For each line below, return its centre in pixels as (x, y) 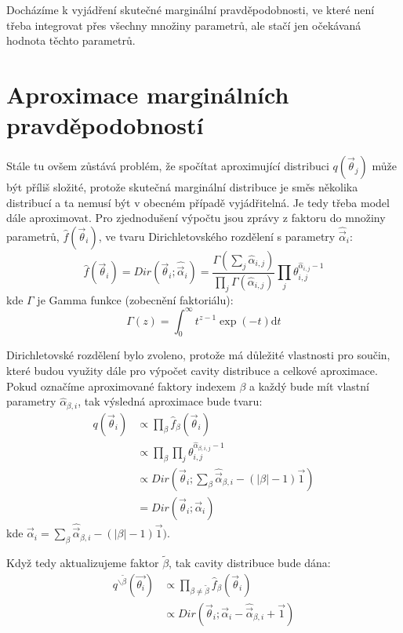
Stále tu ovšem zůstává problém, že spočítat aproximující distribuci (168, 166)
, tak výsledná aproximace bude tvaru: (170, 401)
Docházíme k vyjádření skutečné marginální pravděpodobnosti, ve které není (191, 9)
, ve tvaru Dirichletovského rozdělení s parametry (217, 236)
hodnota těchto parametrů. (71, 40)
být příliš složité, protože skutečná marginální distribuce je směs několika (182, 187)
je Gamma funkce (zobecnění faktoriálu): (135, 299)
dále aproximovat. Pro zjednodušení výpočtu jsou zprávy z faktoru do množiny (196, 218)
